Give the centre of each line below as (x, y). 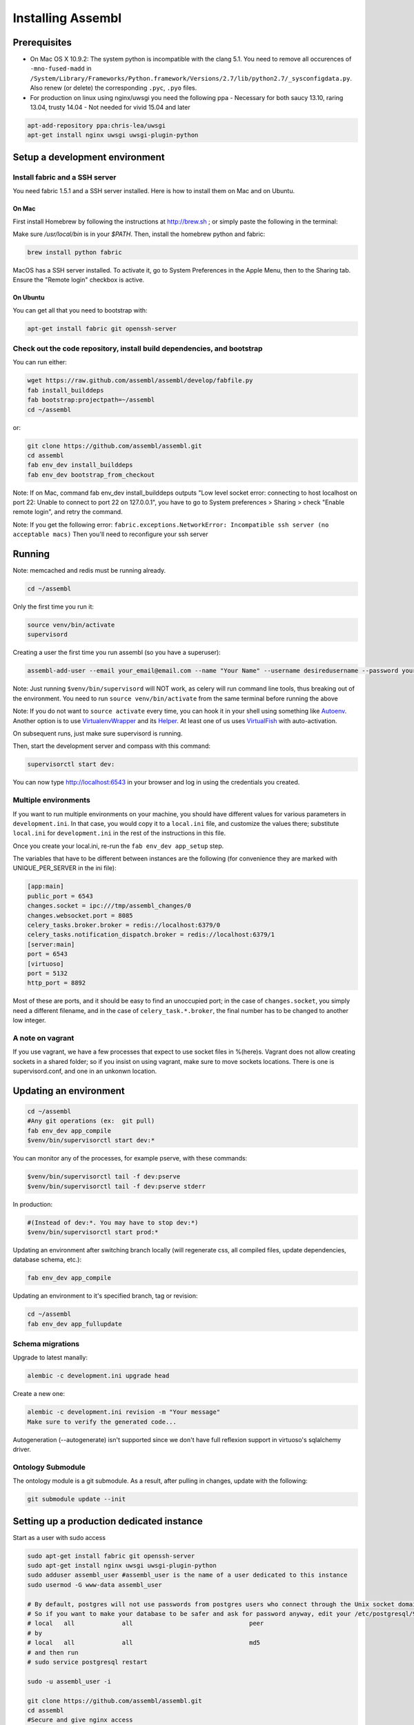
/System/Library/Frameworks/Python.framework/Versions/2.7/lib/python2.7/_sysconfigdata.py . (191, 78)
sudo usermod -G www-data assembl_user (95, 1585)
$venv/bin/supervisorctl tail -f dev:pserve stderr (117, 1186)
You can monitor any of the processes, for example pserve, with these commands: (130, 1159)
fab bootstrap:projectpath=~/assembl (91, 400)
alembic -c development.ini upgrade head (98, 1376)
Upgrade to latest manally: (50, 1358)
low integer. (29, 1021)
